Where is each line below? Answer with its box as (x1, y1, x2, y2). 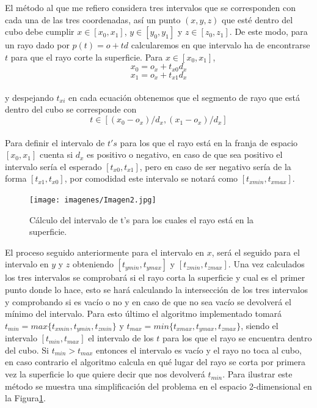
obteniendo (73, 258, 114, 270)
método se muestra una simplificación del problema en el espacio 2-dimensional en (5, 379, 312, 392)
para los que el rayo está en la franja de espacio (120, 136, 298, 149)
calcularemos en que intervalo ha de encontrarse (131, 39, 310, 51)
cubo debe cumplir (5, 25, 75, 38)
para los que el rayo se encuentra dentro (162, 332, 312, 344)
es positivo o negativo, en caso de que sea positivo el (87, 148, 283, 161)
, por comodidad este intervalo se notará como (64, 172, 238, 185)
